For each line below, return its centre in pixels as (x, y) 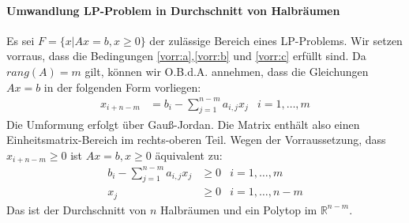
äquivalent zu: (189, 155)
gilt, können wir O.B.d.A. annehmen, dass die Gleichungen (227, 71)
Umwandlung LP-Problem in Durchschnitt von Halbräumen (173, 10)
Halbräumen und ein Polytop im (238, 209)
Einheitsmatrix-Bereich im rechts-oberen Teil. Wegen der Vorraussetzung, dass (196, 140)
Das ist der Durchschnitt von (77, 209)
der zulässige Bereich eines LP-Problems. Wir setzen (276, 40)
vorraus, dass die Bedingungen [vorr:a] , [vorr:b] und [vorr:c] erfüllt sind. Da (186, 56)
